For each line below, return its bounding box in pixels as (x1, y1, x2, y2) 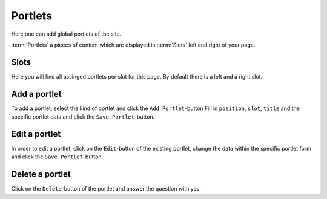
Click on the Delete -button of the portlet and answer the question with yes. (11, 185, 201, 192)
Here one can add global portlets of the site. (11, 30, 122, 38)
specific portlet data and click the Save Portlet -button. (11, 113, 155, 120)
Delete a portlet (11, 169, 71, 180)
